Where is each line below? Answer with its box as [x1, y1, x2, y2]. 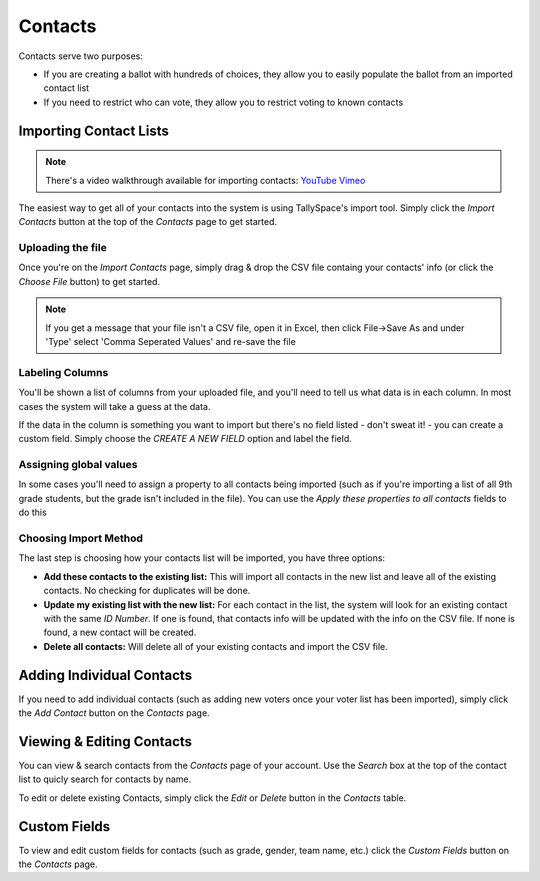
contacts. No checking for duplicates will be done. [43, 585, 251, 597]
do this [18, 506, 47, 519]
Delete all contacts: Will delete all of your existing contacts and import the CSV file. [43, 640, 389, 652]
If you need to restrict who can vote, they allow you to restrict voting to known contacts [43, 96, 404, 108]
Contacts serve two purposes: [18, 50, 144, 62]
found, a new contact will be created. [43, 626, 197, 639]
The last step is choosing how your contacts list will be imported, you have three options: [18, 552, 385, 564]
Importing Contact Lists [18, 122, 169, 139]
